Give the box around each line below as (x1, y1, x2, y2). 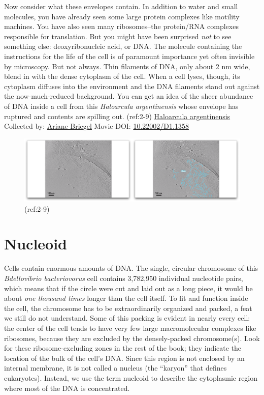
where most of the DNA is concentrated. (4, 382, 130, 393)
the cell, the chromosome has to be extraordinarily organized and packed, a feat (4, 302, 252, 313)
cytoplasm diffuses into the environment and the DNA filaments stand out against (4, 80, 260, 91)
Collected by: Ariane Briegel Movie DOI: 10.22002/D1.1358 (4, 121, 189, 131)
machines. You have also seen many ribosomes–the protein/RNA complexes (4, 21, 239, 32)
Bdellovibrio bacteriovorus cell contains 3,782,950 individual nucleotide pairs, (4, 273, 243, 284)
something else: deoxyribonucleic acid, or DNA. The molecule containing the (4, 41, 242, 51)
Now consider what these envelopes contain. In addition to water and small (4, 1, 238, 11)
